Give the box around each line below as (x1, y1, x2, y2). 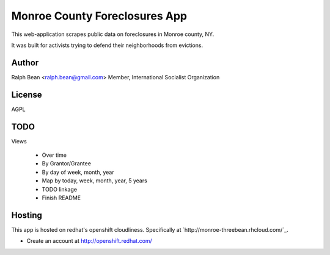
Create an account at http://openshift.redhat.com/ (26, 237, 152, 245)
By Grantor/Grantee (42, 160, 92, 167)
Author (11, 57, 39, 68)
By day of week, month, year (42, 168, 114, 176)
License (11, 89, 42, 100)
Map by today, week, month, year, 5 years (42, 177, 148, 184)
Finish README (42, 194, 81, 201)
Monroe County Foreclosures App (11, 9, 188, 23)
